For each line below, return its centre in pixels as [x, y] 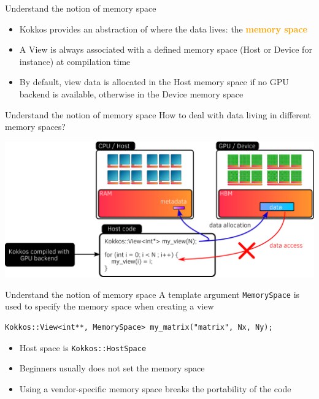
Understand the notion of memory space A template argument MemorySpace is [152, 294]
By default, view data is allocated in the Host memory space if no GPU [154, 82]
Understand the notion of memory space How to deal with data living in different [158, 114]
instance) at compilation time [75, 61]
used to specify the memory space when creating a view [110, 306]
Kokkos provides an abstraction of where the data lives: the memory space [163, 28]
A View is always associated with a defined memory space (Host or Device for [166, 49]
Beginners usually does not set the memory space [112, 368]
